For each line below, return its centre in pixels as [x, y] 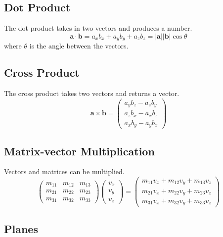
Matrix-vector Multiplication [79, 151]
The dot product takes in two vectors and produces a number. [98, 28]
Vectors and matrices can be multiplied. [64, 171]
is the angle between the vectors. [79, 46]
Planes [21, 228]
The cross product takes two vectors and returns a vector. [92, 93]
